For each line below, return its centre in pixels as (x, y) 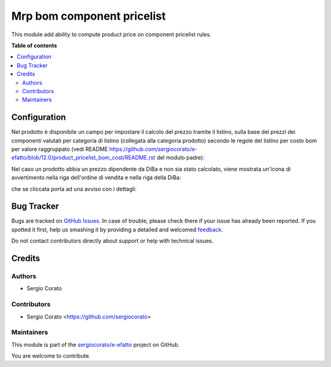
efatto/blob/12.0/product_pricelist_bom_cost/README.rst (83, 158)
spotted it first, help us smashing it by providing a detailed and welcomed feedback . (117, 230)
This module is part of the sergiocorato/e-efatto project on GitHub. (96, 344)
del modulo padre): (181, 158)
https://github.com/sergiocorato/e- (154, 149)
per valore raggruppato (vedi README (60, 149)
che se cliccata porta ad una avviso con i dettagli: (74, 189)
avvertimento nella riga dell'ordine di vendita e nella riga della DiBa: (96, 177)
